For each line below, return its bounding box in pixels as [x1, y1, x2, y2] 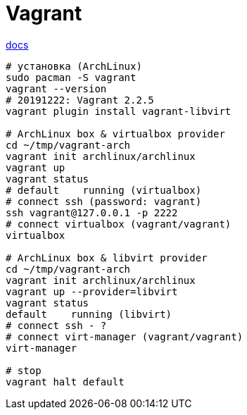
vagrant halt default [6, 376, 125, 388]
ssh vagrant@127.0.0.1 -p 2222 [6, 206, 178, 218]
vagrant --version [6, 82, 107, 94]
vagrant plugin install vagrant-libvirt [6, 105, 232, 117]
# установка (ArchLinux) [6, 60, 142, 72]
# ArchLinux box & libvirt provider [6, 252, 208, 264]
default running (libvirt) [6, 308, 172, 320]
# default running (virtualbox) [6, 184, 202, 196]
